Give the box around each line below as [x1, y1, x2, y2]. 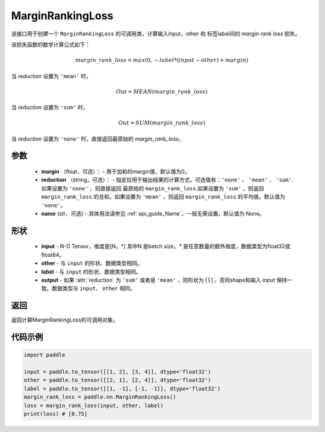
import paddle [23, 351, 66, 359]
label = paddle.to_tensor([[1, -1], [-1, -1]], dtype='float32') [23, 385, 221, 392]
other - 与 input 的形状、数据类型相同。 [41, 260, 143, 267]
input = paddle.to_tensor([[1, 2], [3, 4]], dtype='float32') [23, 368, 211, 376]
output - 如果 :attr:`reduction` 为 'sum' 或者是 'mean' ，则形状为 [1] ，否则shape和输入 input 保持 [41, 276, 287, 284]
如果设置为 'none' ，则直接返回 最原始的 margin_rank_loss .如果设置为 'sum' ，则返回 [41, 184, 264, 192]
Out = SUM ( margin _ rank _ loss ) [118, 120, 206, 126]
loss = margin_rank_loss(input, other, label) [23, 402, 164, 409]
